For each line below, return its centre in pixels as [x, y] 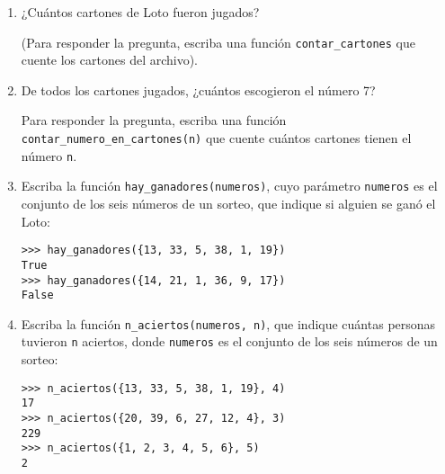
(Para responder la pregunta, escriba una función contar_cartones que [218, 42]
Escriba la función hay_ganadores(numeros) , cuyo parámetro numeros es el [229, 186]
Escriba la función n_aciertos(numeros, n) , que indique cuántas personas [228, 323]
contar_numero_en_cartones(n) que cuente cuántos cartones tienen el [216, 138]
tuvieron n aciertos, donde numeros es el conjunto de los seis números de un [229, 341]
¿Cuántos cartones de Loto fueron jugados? [140, 12]
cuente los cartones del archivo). [110, 60]
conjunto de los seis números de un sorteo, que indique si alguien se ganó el [228, 203]
